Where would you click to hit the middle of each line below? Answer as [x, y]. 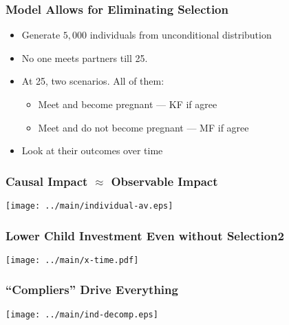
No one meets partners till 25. [85, 57]
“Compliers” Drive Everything [92, 290]
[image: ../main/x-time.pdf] [72, 260]
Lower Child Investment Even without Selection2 [145, 235]
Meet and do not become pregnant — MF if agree [143, 127]
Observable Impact [164, 181]
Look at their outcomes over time [92, 150]
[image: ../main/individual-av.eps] [89, 206]
